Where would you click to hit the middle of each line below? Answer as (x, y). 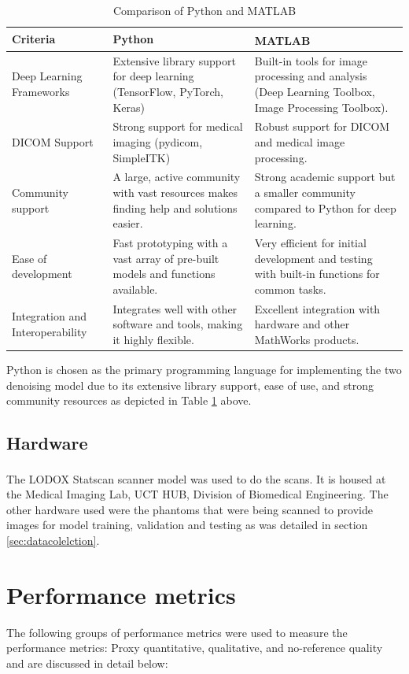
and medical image (300, 141)
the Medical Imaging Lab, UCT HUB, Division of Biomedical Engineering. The (197, 494)
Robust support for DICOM (322, 126)
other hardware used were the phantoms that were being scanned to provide (190, 509)
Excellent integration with (317, 308)
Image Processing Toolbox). (321, 107)
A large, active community (177, 177)
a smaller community (305, 192)
